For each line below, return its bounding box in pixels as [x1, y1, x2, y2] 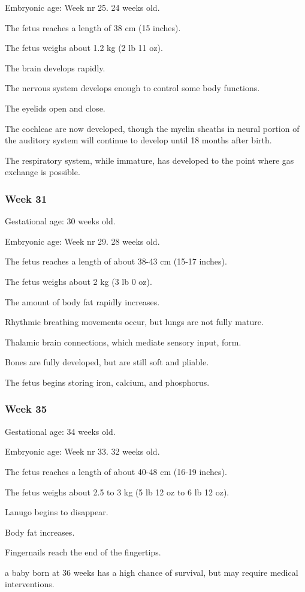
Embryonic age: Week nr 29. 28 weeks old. [5, 235, 160, 247]
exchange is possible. [5, 166, 80, 178]
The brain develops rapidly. [5, 61, 105, 74]
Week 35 [5, 401, 47, 416]
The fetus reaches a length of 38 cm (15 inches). [5, 21, 181, 34]
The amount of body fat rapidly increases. [5, 295, 160, 308]
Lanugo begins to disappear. [5, 506, 108, 518]
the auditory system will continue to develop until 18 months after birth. [5, 134, 272, 146]
